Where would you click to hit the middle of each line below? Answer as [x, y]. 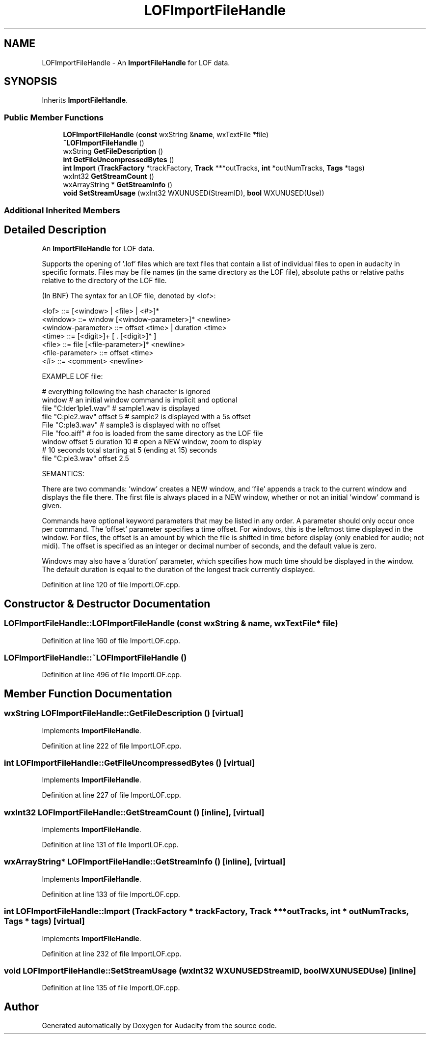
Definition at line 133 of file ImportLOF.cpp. [111, 894]
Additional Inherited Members [62, 210]
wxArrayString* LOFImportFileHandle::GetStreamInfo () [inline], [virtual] [145, 862]
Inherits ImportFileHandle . [85, 100]
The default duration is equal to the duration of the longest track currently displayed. [178, 570]
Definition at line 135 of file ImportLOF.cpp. [111, 988]
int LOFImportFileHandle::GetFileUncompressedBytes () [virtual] [130, 763]
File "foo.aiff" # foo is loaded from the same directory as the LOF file [152, 433]
